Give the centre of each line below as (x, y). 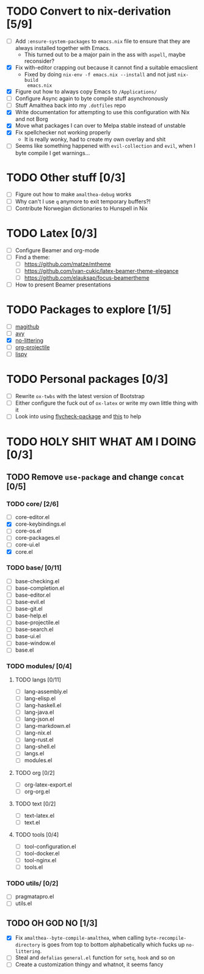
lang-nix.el (38, 733)
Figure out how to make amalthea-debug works (73, 194)
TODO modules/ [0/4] (39, 666)
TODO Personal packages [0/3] (87, 379)
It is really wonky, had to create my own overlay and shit (95, 139)
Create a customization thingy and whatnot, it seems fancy (89, 965)
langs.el (34, 754)
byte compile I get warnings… (53, 153)
